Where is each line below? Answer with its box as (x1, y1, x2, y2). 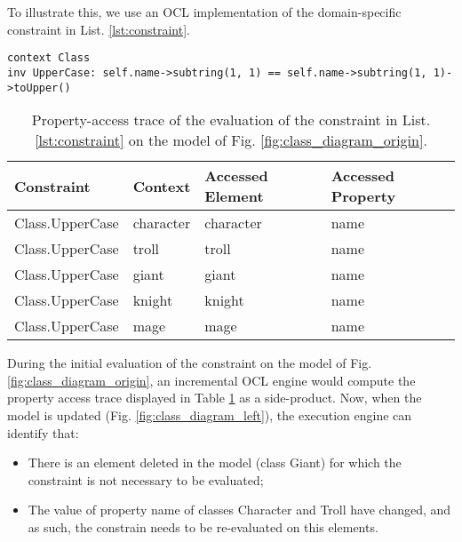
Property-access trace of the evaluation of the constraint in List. (31, 109, 431, 131)
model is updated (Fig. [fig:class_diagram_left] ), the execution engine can (7, 405, 412, 424)
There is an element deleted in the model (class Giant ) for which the (28, 453, 402, 472)
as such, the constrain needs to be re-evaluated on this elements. (28, 517, 378, 536)
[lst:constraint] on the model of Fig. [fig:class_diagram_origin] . (35, 130, 427, 151)
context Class (7, 52, 91, 65)
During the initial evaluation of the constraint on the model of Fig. (7, 354, 372, 372)
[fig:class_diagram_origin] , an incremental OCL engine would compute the (7, 371, 416, 389)
